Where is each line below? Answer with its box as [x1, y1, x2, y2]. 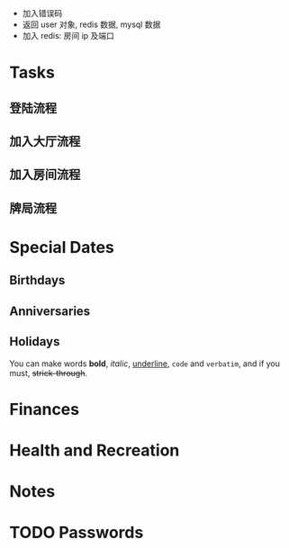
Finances [9, 399, 79, 419]
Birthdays [9, 273, 66, 288]
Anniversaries [9, 303, 91, 319]
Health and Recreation [9, 440, 180, 461]
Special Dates [9, 237, 115, 257]
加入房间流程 [9, 167, 81, 183]
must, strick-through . [9, 367, 88, 378]
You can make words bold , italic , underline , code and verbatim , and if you [9, 358, 281, 369]
